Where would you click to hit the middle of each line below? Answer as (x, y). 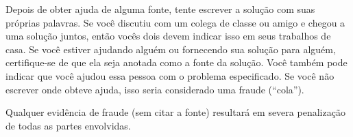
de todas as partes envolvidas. (68, 125)
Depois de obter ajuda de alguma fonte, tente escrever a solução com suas (160, 9)
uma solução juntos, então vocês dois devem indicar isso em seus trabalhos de (168, 36)
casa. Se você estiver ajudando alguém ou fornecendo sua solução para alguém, (171, 49)
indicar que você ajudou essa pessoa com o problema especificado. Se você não (170, 75)
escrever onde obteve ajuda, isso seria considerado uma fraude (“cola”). (155, 89)
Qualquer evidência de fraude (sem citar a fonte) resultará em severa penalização (175, 112)
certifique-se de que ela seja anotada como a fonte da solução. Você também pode (176, 62)
